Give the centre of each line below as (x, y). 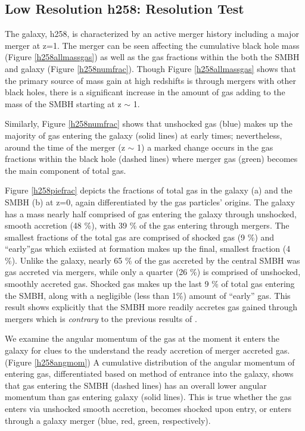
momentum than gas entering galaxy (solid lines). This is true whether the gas (148, 397)
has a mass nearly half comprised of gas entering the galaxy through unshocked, (151, 213)
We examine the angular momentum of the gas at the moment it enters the (142, 338)
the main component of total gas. (66, 170)
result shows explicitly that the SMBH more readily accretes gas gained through (151, 307)
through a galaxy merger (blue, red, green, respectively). (108, 420)
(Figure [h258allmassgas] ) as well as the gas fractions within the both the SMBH (152, 57)
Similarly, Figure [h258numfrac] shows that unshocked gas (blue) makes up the (149, 124)
